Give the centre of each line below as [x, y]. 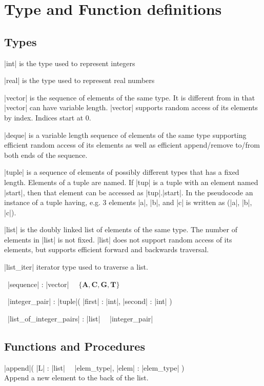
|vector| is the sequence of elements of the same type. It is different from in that [130, 97]
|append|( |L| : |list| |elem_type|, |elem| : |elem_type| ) [94, 367]
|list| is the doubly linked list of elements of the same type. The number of [121, 229]
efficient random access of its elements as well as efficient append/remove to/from [132, 145]
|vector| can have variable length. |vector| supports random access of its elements [131, 107]
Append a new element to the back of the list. [76, 378]
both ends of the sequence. [46, 155]
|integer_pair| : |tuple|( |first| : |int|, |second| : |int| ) [90, 301]
